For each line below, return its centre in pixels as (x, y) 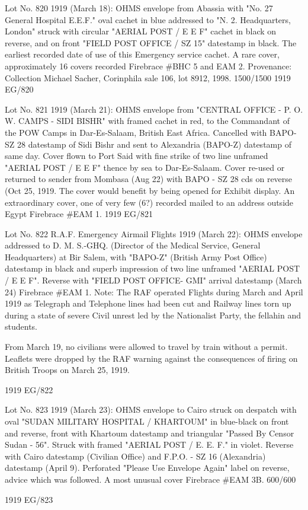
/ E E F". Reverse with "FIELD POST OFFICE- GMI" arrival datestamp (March (153, 280)
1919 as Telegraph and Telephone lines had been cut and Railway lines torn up (148, 303)
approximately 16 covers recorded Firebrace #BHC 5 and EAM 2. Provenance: (148, 66)
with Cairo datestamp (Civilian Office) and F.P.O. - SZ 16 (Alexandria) (135, 456)
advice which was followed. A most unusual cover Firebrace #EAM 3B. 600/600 (150, 479)
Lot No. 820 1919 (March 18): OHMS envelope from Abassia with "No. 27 (139, 8)
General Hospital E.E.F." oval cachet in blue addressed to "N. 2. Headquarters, (148, 19)
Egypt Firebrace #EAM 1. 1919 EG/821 (79, 214)
